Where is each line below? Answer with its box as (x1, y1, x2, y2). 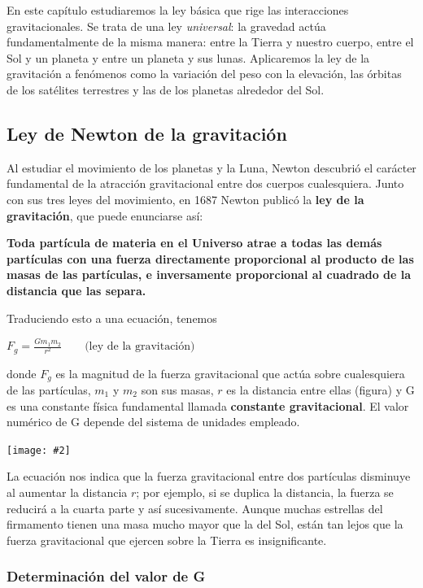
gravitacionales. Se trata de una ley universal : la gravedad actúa (7, 17, 326, 34)
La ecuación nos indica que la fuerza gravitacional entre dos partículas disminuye (7, 468, 411, 485)
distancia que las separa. (7, 281, 146, 298)
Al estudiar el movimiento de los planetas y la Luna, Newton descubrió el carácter (7, 159, 416, 176)
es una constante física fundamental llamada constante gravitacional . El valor (7, 397, 409, 414)
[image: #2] (7, 444, 71, 456)
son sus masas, (141, 381, 214, 399)
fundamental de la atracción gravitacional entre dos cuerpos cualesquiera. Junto (7, 175, 404, 192)
